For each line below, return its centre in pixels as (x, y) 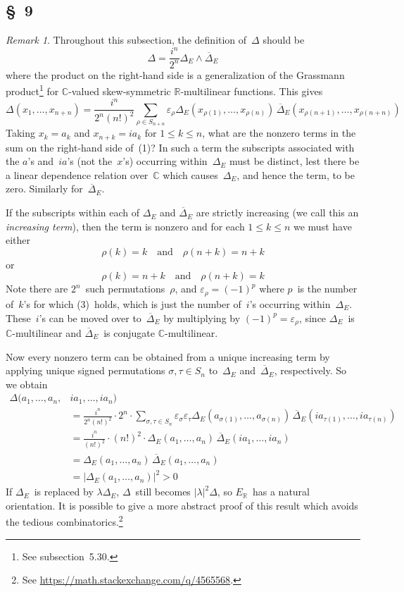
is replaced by (64, 492)
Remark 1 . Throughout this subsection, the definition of (126, 40)
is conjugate (129, 332)
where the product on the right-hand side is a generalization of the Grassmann (175, 74)
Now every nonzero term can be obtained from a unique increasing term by (168, 356)
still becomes (163, 492)
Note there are (37, 289)
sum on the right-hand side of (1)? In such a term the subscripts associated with (180, 147)
